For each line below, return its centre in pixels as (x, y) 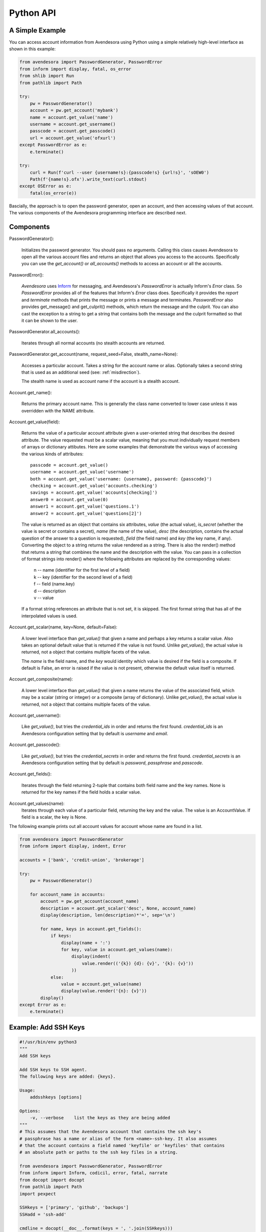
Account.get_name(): (31, 392)
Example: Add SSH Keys (47, 1027)
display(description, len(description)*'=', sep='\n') (108, 915)
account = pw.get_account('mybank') (74, 110)
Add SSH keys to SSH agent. (53, 1070)
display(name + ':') (86, 943)
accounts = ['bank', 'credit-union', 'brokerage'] (82, 860)
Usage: (27, 1090)
